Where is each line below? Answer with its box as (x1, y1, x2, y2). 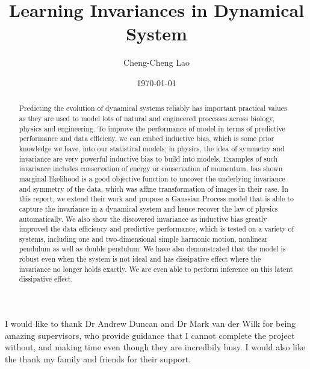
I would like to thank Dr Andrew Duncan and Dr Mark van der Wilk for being (5, 317, 296, 330)
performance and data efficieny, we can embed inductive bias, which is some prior (19, 133, 274, 143)
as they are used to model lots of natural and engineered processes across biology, (19, 113, 274, 123)
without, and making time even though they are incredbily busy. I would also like (5, 341, 306, 353)
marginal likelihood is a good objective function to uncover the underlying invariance (19, 173, 285, 183)
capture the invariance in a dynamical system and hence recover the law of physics (19, 203, 278, 213)
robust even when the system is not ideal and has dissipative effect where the (19, 254, 261, 264)
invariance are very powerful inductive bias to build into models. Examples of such (19, 153, 278, 163)
